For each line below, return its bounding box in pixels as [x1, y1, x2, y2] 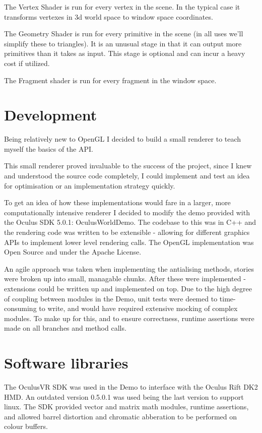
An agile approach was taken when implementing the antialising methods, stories [4, 263, 254, 274]
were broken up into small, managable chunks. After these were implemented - [4, 273, 246, 284]
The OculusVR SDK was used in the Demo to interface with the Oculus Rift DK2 [4, 382, 258, 392]
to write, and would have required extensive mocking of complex [39, 303, 238, 314]
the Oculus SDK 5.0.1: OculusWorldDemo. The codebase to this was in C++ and [4, 217, 256, 227]
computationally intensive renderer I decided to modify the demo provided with [4, 207, 250, 217]
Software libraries [4, 352, 128, 373]
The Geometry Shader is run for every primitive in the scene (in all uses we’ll [4, 28, 243, 39]
